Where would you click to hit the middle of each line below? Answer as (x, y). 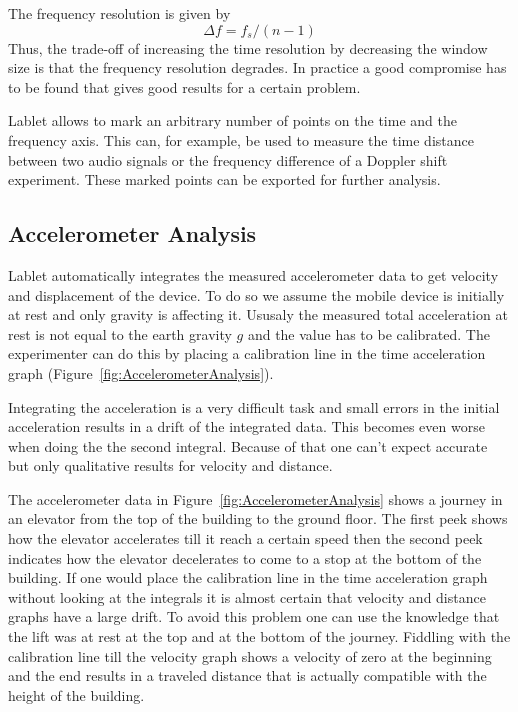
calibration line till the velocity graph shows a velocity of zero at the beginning (250, 655)
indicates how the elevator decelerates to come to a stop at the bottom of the (245, 557)
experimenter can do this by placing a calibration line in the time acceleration (247, 353)
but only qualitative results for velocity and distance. (170, 465)
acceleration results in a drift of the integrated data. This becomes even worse (246, 426)
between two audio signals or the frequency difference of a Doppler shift (228, 159)
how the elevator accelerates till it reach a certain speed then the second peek (245, 538)
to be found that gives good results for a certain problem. (184, 86)
